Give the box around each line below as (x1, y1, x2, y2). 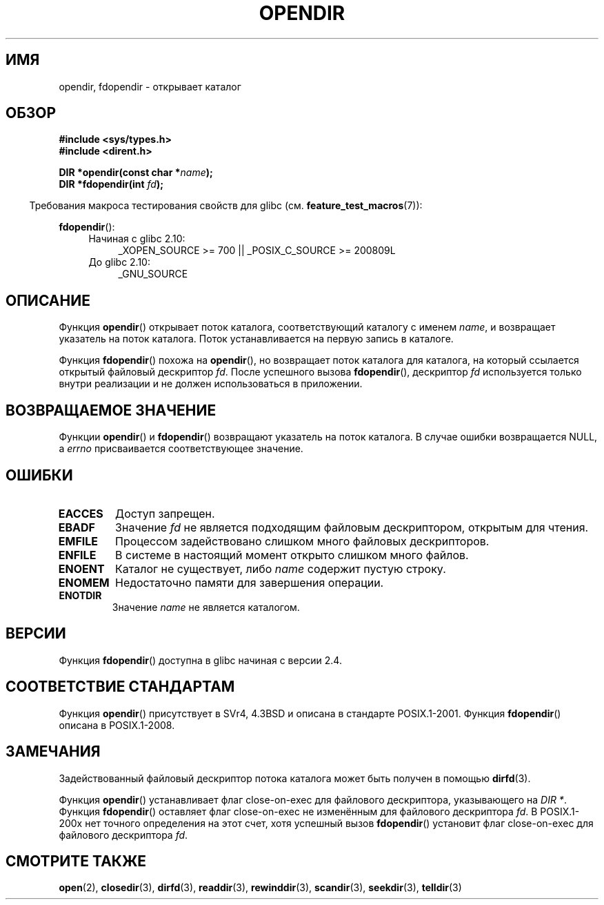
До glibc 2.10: (88, 256, 150, 269)
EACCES (58, 506, 103, 520)
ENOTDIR (59, 589, 102, 601)
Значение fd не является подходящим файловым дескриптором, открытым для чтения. (115, 520, 589, 534)
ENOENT (58, 561, 105, 576)
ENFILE (58, 547, 97, 562)
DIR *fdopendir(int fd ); (59, 178, 163, 191)
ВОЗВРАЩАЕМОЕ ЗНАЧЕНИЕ (6, 401, 217, 419)
